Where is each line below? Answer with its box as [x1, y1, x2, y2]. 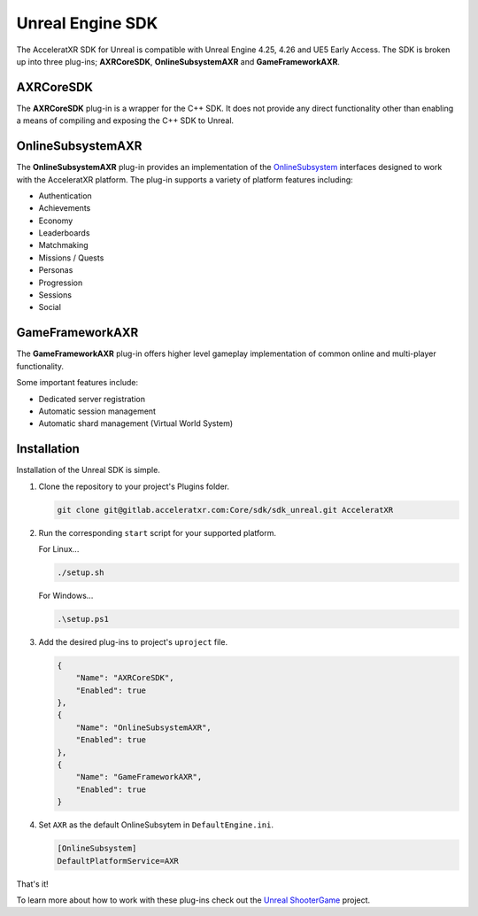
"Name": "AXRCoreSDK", [75, 673, 174, 683]
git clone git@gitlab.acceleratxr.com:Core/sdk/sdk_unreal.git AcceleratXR [57, 505, 394, 515]
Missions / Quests [38, 252, 104, 263]
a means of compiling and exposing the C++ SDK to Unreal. [16, 115, 235, 126]
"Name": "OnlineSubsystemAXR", [75, 722, 212, 733]
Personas [38, 265, 73, 276]
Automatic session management [38, 406, 157, 416]
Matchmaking [38, 240, 89, 251]
